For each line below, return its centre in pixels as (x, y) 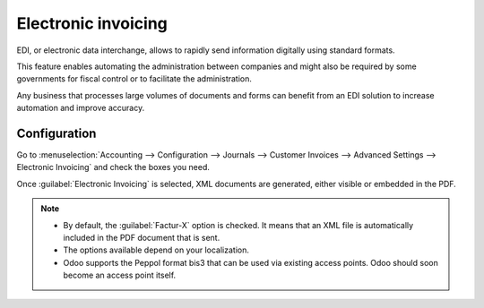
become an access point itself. (120, 275)
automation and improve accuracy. (81, 108)
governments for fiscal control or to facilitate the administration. (134, 79)
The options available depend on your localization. (156, 250)
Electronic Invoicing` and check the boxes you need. (113, 167)
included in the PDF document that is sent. (142, 237)
